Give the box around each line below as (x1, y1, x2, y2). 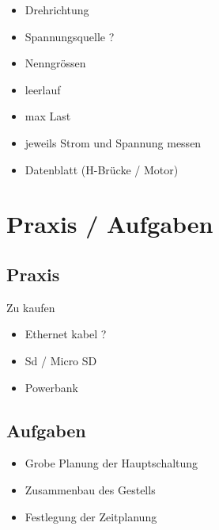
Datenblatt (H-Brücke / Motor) (25, 161, 179, 177)
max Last (25, 108, 71, 124)
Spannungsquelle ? (25, 28, 115, 44)
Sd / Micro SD (25, 352, 97, 368)
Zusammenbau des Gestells (25, 481, 156, 498)
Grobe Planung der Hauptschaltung (25, 455, 198, 471)
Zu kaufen (6, 299, 55, 315)
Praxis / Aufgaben (6, 208, 213, 240)
